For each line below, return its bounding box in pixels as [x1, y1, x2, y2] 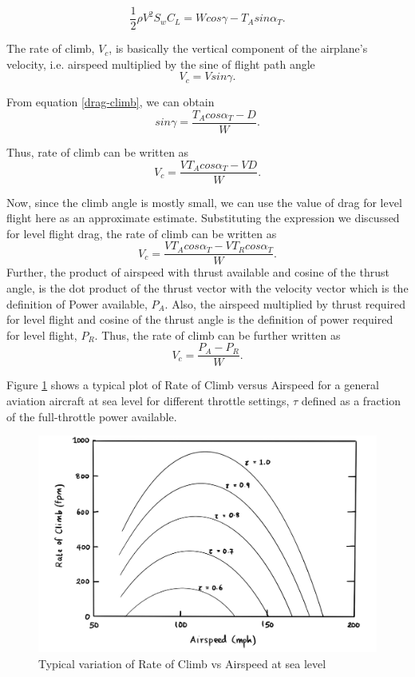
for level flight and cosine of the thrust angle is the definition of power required [6, 311, 393, 328]
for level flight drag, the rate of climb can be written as [6, 225, 277, 241]
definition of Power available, [6, 295, 148, 312]
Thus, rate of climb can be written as [6, 143, 189, 160]
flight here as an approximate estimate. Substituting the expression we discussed [6, 209, 400, 226]
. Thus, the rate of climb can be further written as [94, 326, 341, 343]
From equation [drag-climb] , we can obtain [6, 94, 215, 110]
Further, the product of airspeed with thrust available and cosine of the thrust [6, 264, 389, 281]
